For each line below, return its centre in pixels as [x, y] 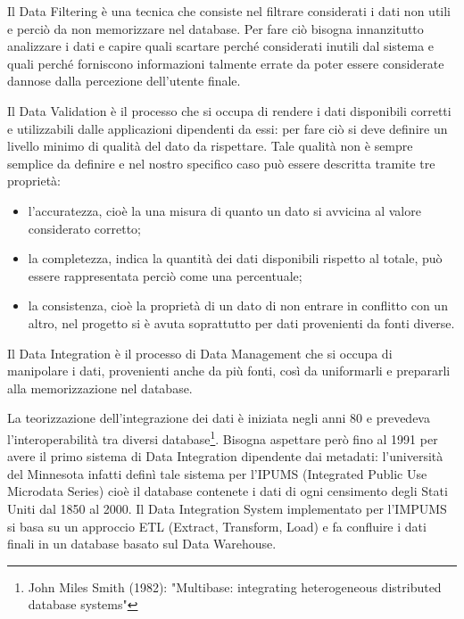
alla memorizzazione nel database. [100, 388]
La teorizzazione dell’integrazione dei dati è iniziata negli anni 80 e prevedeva [219, 418]
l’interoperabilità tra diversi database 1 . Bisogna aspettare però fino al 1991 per [223, 437]
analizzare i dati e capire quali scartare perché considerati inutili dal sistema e [221, 46]
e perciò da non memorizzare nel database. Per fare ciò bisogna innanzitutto [215, 28]
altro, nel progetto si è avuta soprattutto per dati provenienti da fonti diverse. [241, 322]
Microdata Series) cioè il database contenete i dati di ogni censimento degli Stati [228, 491]
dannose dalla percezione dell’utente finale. [124, 81]
